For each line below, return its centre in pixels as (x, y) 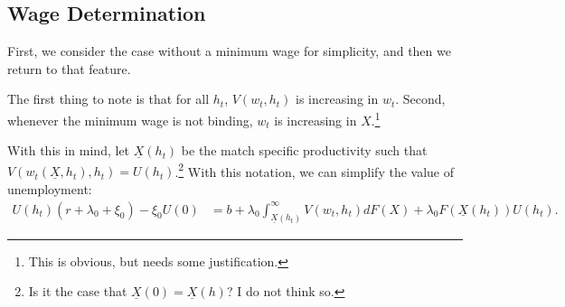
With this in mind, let (69, 150)
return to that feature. (69, 68)
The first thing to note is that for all (108, 99)
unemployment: (50, 189)
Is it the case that (78, 291)
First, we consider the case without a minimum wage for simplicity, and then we (229, 51)
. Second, (420, 99)
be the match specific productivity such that (304, 150)
